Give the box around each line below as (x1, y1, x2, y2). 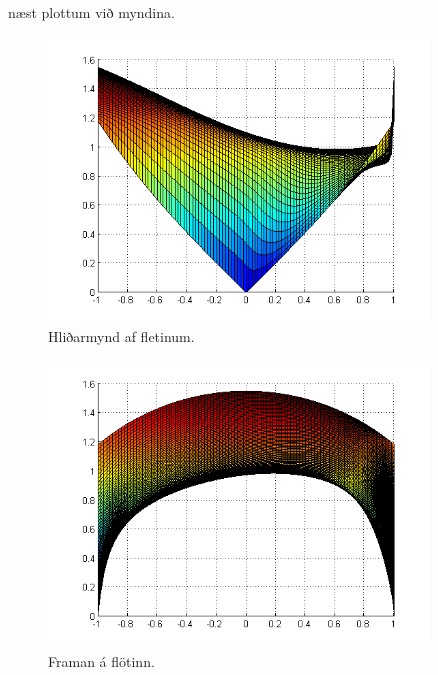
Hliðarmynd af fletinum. (48, 326, 195, 347)
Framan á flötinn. (48, 650, 155, 671)
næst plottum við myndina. (8, 2, 175, 22)
